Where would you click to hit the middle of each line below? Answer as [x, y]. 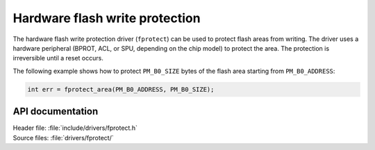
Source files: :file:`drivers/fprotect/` [63, 137]
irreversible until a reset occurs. [58, 58]
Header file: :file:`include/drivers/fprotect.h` [75, 128]
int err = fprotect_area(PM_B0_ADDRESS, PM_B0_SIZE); [121, 89]
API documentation [56, 111]
